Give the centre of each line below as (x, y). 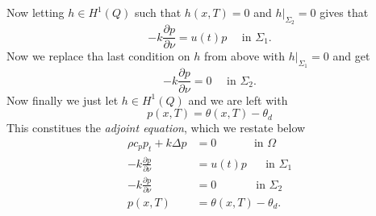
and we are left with (238, 100)
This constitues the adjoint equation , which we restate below (156, 128)
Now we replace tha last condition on (98, 56)
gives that (344, 12)
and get (351, 56)
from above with (244, 56)
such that (158, 12)
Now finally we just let (63, 100)
